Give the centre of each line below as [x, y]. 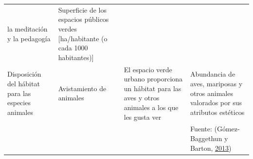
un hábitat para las [153, 88]
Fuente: [201, 129]
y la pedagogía [29, 38]
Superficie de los [82, 9]
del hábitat [24, 83]
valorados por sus [216, 103]
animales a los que [151, 107]
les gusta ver [143, 117]
